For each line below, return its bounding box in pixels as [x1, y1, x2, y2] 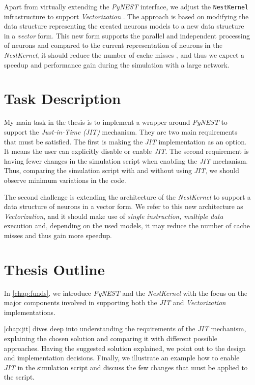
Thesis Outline [4, 259, 105, 279]
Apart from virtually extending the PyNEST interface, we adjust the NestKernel [4, 1, 249, 11]
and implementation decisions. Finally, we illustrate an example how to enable [4, 352, 240, 363]
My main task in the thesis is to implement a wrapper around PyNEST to [4, 117, 227, 127]
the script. [4, 372, 35, 382]
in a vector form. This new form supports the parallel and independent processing [4, 30, 250, 40]
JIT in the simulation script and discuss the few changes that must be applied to [4, 362, 248, 372]
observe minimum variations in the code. [4, 175, 126, 185]
